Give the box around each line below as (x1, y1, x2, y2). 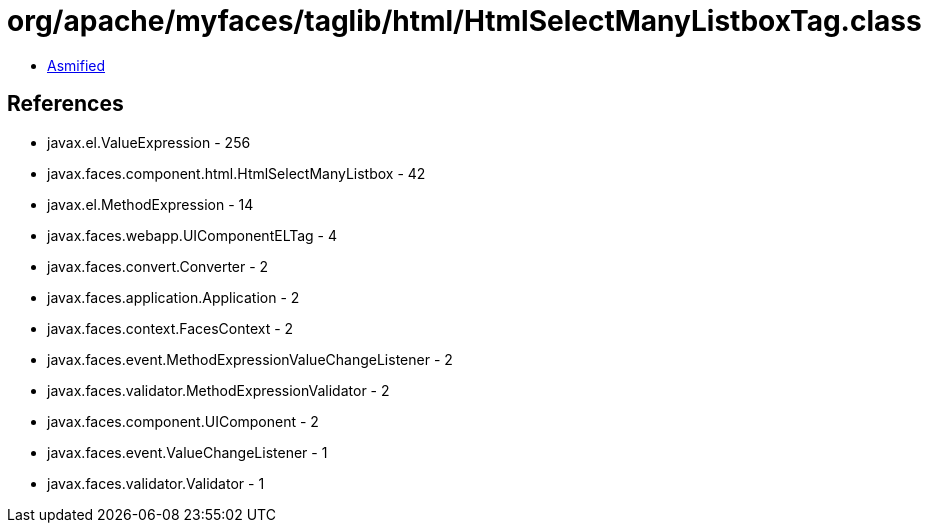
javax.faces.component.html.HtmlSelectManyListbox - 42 (47, 164, 426, 182)
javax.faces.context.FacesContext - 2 (47, 319, 294, 337)
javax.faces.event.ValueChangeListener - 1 (47, 443, 328, 461)
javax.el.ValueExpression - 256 (47, 133, 251, 151)
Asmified (47, 56, 106, 74)
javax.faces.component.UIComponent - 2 (47, 412, 319, 430)
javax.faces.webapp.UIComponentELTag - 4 (47, 226, 338, 244)
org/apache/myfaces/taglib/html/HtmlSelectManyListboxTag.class (7, 4, 922, 38)
